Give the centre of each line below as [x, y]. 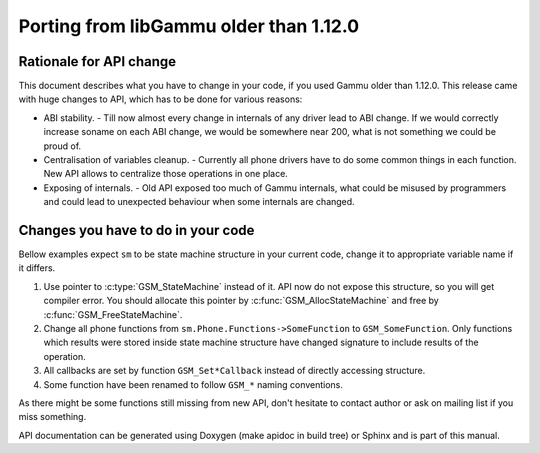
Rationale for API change [97, 61]
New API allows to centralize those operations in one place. [166, 174]
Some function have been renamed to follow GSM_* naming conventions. [193, 384]
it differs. [37, 268]
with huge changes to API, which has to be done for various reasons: [160, 99]
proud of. [62, 146]
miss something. [52, 417]
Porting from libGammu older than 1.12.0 [189, 26]
